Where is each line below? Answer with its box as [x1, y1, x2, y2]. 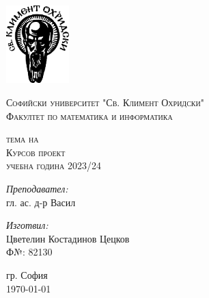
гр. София [6, 267, 48, 282]
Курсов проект [6, 145, 66, 159]
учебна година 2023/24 [6, 158, 101, 173]
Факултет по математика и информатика [6, 108, 173, 123]
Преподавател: [6, 181, 68, 195]
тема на [6, 132, 39, 146]
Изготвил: [6, 218, 48, 232]
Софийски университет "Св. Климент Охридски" [6, 95, 204, 109]
